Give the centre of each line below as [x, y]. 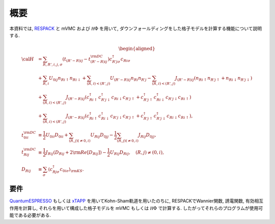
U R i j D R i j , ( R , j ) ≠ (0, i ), [137, 153]
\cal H [28, 59]
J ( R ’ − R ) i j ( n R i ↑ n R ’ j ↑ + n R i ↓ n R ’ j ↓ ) [214, 79]
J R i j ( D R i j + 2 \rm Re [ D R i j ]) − [76, 153]
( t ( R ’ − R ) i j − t [77, 59]
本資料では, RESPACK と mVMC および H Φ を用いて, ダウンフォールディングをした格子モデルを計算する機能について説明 [136, 28]
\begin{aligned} [137, 49]
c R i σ [126, 59]
